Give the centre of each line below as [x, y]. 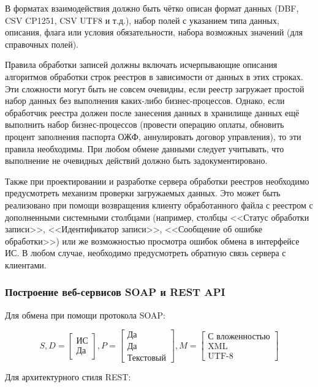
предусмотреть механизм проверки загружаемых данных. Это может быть [143, 193]
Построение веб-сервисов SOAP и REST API [115, 292]
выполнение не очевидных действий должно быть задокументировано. [136, 160]
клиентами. [26, 264]
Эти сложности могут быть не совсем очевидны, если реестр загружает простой [155, 88]
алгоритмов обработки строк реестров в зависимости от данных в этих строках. [154, 76]
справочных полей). [42, 44]
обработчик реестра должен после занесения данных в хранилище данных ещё [152, 112]
